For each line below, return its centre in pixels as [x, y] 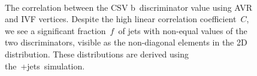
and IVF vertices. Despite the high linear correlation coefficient [121, 19]
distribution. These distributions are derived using [97, 54]
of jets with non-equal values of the [183, 30]
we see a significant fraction [55, 30]
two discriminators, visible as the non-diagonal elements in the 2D [126, 42]
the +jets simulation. [45, 66]
